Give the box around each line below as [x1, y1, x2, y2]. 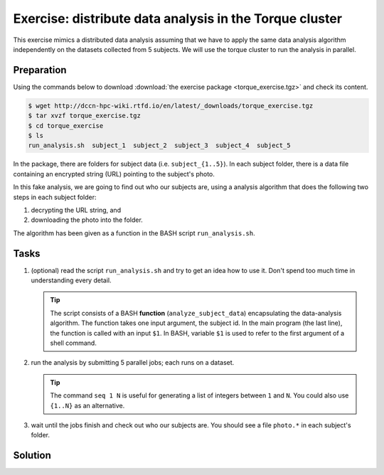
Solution [13, 449, 51, 461]
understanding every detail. [31, 276, 112, 284]
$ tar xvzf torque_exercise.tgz [28, 112, 142, 120]
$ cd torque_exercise [28, 122, 104, 129]
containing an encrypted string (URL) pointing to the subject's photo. [13, 169, 215, 178]
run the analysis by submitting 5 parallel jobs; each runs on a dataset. [31, 358, 235, 367]
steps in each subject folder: [13, 193, 97, 201]
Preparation [13, 64, 67, 76]
